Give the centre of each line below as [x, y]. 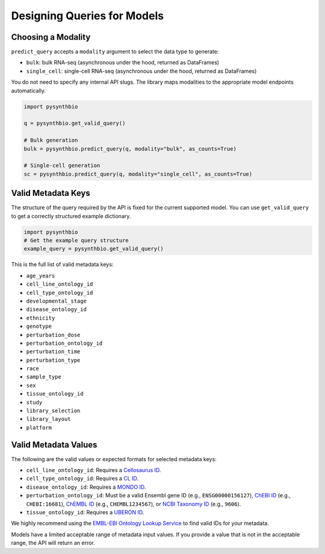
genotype [39, 326]
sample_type [44, 377]
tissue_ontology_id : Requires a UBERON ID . [85, 512]
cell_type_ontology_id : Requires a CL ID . [82, 479]
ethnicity [41, 318]
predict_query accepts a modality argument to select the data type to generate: [115, 52]
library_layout [49, 419]
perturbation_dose [53, 335]
